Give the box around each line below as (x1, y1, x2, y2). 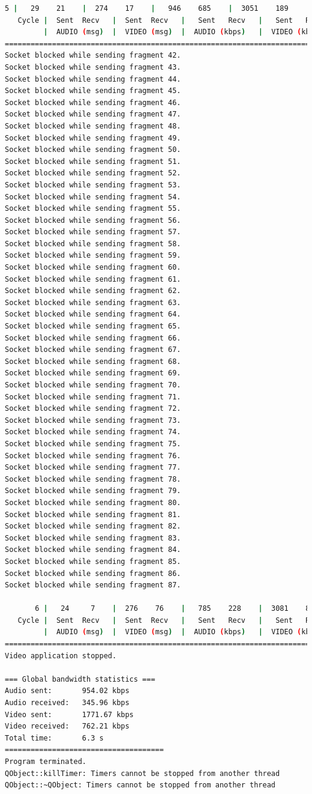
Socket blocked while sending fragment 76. (5, 451, 181, 460)
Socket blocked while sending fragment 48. (5, 121, 181, 130)
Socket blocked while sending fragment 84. (5, 545, 181, 554)
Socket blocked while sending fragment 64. (5, 310, 181, 319)
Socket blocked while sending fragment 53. (5, 180, 181, 189)
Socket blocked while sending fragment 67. (5, 345, 181, 354)
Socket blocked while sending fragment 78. (5, 474, 181, 483)
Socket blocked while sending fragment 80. (5, 498, 181, 507)
